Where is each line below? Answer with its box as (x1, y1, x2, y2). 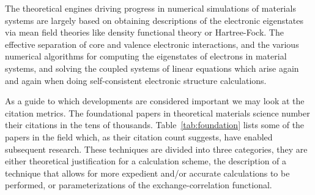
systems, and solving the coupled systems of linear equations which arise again (5, 61, 299, 74)
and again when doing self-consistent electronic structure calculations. (5, 74, 267, 86)
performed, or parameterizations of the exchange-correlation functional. (5, 178, 272, 191)
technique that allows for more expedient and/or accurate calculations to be (5, 166, 290, 179)
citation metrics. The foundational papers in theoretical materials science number (5, 106, 310, 119)
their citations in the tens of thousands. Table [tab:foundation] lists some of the (5, 118, 305, 131)
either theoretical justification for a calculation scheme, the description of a (5, 155, 287, 167)
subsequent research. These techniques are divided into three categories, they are (5, 142, 308, 155)
